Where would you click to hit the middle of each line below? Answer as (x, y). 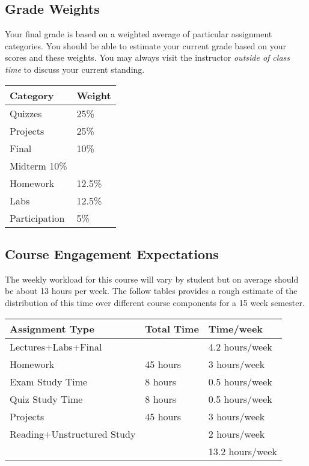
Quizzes (26, 113)
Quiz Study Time (46, 399)
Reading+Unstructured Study (73, 434)
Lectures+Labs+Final (56, 346)
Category (32, 95)
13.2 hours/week (243, 451)
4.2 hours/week (240, 346)
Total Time (172, 328)
